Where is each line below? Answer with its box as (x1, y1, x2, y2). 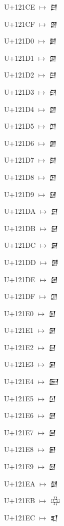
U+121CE (4, 2, 35, 12)
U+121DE (4, 274, 35, 284)
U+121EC (4, 512, 35, 522)
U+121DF (4, 291, 35, 302)
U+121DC (4, 240, 36, 250)
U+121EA (4, 478, 35, 489)
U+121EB (4, 495, 35, 506)
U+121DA (4, 206, 36, 216)
